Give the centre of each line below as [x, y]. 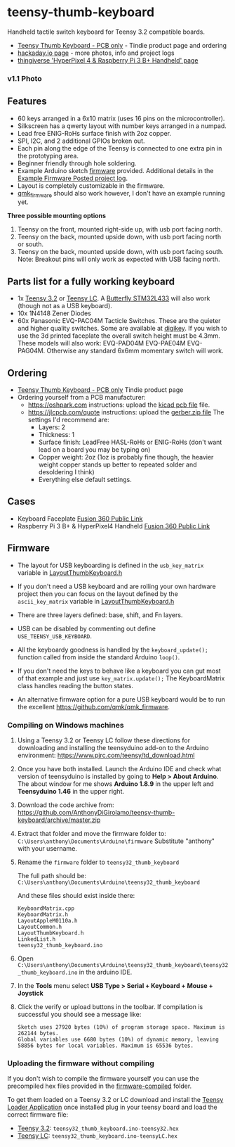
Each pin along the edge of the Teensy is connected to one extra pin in [120, 148]
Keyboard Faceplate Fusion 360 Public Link [80, 519]
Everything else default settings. [85, 480]
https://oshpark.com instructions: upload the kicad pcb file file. [119, 405]
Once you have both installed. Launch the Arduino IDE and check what [119, 769]
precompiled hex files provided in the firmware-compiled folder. [100, 1086]
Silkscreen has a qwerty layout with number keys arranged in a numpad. [122, 126]
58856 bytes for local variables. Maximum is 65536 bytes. [106, 1046]
